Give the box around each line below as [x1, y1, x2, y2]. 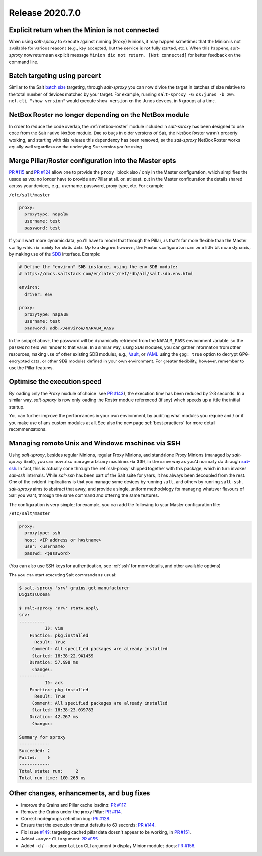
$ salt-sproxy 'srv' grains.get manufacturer [19, 585, 130, 591]
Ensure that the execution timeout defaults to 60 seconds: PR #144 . [21, 823, 156, 828]
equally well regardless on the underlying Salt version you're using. [9, 144, 143, 149]
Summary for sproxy [19, 734, 65, 740]
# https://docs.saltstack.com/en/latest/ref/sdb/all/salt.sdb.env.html [19, 271, 194, 277]
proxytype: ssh [24, 530, 61, 536]
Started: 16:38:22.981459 [32, 653, 94, 658]
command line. [9, 59, 39, 65]
